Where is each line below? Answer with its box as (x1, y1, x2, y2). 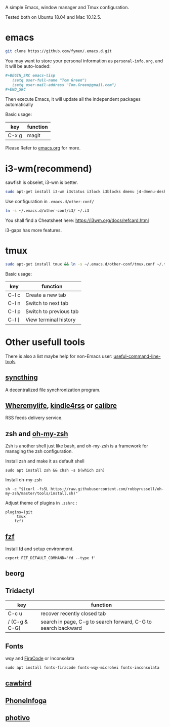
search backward (40, 625, 82, 632)
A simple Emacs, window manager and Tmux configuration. (5, 5, 129, 10)
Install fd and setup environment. (5, 546, 74, 552)
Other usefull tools (5, 336, 85, 348)
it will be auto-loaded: (5, 63, 51, 69)
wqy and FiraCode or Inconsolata (5, 656, 75, 662)
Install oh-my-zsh (5, 477, 42, 483)
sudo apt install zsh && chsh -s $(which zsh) (5, 468, 105, 473)
